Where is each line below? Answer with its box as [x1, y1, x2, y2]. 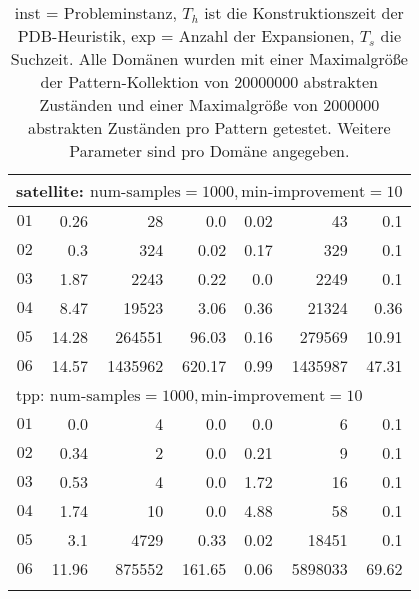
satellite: [16, 179, 84, 202]
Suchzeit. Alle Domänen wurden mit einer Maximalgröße [10, 47, 408, 70]
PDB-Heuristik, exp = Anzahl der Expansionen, [17, 24, 355, 47]
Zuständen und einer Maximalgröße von [39, 93, 318, 116]
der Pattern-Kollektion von [40, 70, 229, 93]
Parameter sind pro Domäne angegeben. [69, 139, 350, 162]
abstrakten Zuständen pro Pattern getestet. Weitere [28, 116, 391, 139]
